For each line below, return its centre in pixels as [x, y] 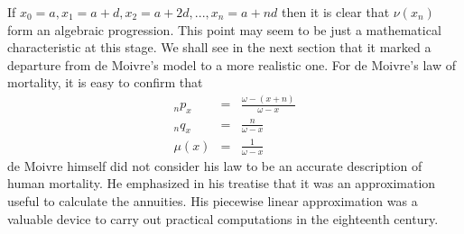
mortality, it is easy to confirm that [105, 82]
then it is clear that [335, 12]
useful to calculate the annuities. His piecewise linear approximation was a [213, 201]
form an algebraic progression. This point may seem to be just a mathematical [224, 29]
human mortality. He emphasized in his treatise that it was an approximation [222, 183]
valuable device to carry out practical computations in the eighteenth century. [223, 218]
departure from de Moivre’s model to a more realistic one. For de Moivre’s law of [232, 64]
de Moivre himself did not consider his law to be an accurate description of [215, 165]
